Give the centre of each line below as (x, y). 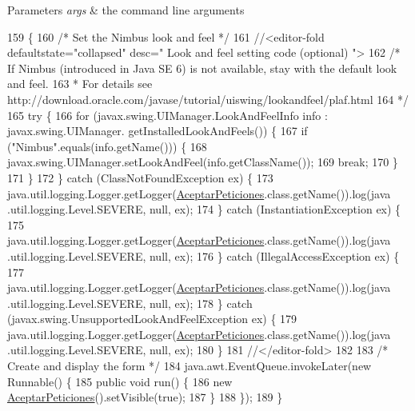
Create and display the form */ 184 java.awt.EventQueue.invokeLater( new (190, 366)
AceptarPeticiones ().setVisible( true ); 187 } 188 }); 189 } (145, 397)
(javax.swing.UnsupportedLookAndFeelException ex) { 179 (152, 319)
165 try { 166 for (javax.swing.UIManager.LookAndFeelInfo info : (168, 115)
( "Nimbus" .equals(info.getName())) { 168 (107, 146)
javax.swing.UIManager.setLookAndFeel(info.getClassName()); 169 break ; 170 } (203, 162)
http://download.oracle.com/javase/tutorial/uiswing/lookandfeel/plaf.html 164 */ (208, 99)
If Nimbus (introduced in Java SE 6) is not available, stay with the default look (202, 68)
